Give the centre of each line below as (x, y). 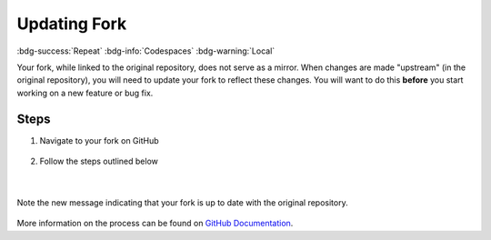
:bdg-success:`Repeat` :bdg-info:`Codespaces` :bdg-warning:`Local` (146, 51)
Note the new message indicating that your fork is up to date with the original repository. (183, 202)
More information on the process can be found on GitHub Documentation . (155, 224)
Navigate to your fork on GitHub (99, 140)
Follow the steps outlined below (99, 161)
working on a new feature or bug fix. (85, 93)
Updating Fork (72, 24)
